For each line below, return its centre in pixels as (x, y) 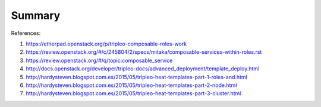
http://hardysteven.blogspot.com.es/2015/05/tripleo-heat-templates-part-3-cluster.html (133, 93)
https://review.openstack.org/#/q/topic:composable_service (99, 60)
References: (26, 33)
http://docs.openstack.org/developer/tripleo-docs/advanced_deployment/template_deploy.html (143, 69)
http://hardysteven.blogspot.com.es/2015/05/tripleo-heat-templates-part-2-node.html (131, 85)
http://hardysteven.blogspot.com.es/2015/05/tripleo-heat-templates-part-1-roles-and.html (137, 77)
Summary (36, 15)
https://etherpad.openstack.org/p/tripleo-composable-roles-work (106, 44)
